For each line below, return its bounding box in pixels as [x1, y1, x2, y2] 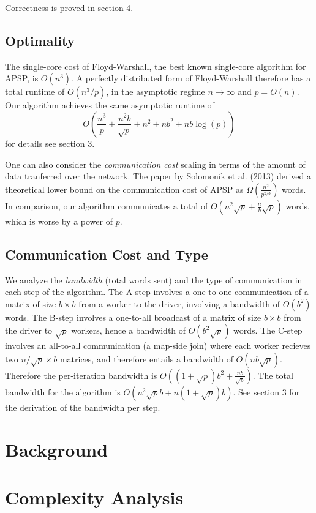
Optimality [5, 31, 75, 50]
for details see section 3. [5, 137, 95, 149]
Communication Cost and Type [5, 244, 208, 263]
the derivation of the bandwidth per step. [5, 400, 160, 413]
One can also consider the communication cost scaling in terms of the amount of [5, 157, 306, 170]
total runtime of [5, 85, 65, 98]
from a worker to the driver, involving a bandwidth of [78, 297, 280, 310]
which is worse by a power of [5, 214, 113, 227]
